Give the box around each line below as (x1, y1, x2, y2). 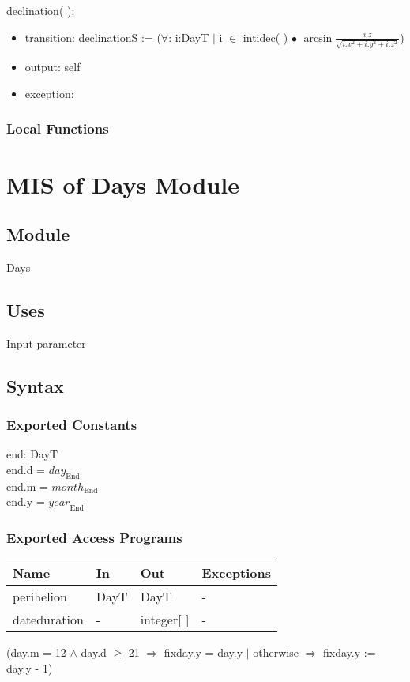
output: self (24, 58, 81, 75)
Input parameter (6, 334, 86, 351)
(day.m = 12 (6, 644, 66, 661)
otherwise (253, 644, 299, 661)
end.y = (6, 493, 45, 510)
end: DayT (6, 446, 58, 462)
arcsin (303, 32, 333, 44)
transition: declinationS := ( (24, 28, 161, 45)
